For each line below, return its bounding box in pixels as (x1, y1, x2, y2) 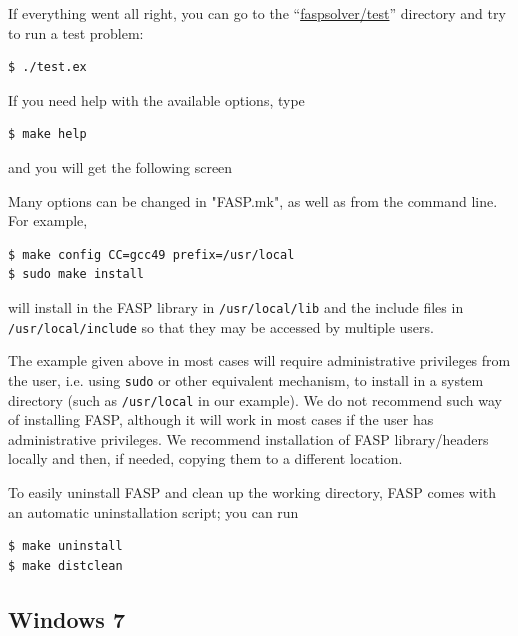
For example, (8, 210, 88, 231)
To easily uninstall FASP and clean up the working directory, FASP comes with (8, 481, 497, 502)
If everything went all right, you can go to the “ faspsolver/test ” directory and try (8, 3, 506, 23)
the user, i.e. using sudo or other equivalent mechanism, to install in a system (8, 369, 484, 390)
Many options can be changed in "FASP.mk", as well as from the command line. (8, 190, 498, 211)
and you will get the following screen (8, 156, 233, 177)
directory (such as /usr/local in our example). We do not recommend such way (8, 389, 502, 410)
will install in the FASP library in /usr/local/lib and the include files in (8, 296, 464, 317)
